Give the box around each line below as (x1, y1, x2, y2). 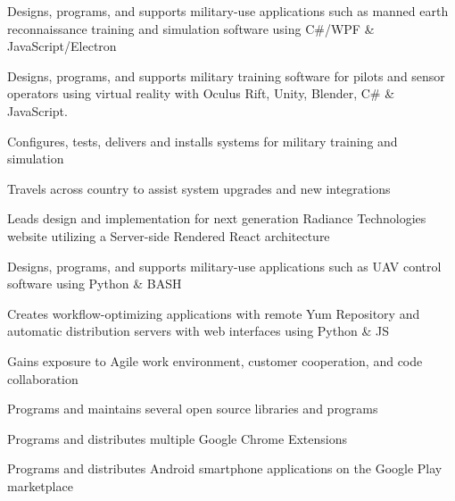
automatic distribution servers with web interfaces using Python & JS (7, 321, 389, 340)
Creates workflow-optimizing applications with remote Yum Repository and (7, 304, 420, 322)
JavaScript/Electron (7, 37, 117, 55)
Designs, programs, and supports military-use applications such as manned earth (7, 2, 449, 20)
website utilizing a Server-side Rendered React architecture (7, 226, 330, 245)
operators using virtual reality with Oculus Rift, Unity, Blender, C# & (7, 84, 395, 103)
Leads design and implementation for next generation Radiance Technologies (7, 209, 426, 228)
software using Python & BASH (7, 274, 182, 293)
